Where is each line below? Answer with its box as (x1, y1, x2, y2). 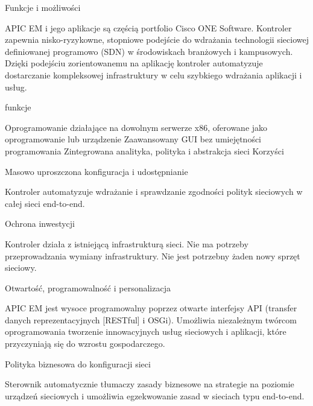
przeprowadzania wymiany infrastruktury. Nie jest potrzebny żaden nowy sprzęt (5, 249, 300, 262)
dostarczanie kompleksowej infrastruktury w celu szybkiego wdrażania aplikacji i (5, 68, 302, 81)
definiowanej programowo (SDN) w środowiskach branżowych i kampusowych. (5, 45, 293, 57)
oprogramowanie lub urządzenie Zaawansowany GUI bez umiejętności (5, 133, 262, 145)
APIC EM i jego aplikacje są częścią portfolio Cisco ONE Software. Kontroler (5, 21, 292, 34)
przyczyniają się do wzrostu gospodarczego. (5, 337, 165, 350)
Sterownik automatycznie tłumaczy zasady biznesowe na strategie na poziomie (5, 378, 294, 390)
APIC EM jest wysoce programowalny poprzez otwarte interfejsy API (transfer (5, 302, 297, 314)
